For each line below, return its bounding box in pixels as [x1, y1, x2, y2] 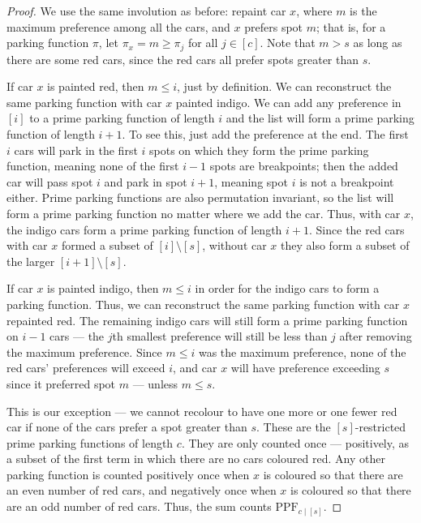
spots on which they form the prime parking [149, 141, 369, 158]
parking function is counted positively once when [6, 465, 250, 482]
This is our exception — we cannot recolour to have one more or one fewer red [6, 402, 397, 419]
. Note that [260, 34, 316, 51]
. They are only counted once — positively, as [181, 434, 410, 451]
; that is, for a [316, 18, 386, 35]
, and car [173, 359, 217, 376]
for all [188, 34, 218, 51]
